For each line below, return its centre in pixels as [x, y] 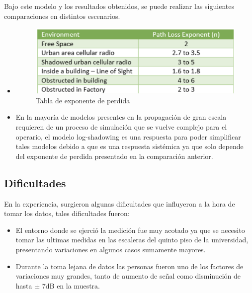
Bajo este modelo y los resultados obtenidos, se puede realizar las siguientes [119, 6]
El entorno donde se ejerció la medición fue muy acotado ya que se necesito [130, 230]
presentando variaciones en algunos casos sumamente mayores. [111, 250]
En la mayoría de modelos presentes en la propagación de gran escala [121, 117]
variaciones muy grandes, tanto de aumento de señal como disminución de [128, 276]
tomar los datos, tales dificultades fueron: [67, 213]
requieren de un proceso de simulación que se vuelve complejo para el [121, 127]
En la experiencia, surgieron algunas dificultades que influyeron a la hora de [120, 203]
